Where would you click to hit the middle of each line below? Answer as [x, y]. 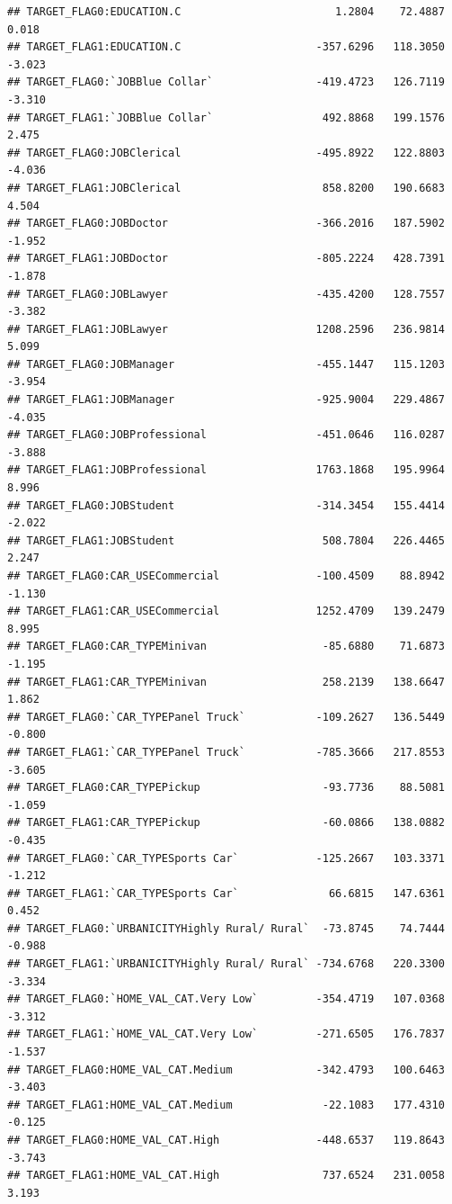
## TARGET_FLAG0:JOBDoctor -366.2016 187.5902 [226, 224]
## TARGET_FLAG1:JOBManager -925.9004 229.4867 [226, 400]
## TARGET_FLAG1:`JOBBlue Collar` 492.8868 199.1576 [226, 117]
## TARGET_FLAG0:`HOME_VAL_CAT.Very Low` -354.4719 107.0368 [226, 999]
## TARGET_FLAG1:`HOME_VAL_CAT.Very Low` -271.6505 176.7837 [226, 1034]
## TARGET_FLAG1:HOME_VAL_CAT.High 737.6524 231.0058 [226, 1176]
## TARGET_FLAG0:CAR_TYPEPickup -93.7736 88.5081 [226, 788]
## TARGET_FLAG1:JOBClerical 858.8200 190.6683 [226, 188]
